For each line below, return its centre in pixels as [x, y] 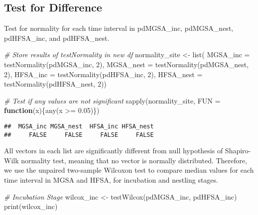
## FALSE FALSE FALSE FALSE [79, 135]
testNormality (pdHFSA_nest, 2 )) [55, 84]
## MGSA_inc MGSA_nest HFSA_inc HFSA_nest [79, 126]
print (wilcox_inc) [31, 206]
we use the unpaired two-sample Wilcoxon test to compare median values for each [129, 170]
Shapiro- [238, 151]
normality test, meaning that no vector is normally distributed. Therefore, [134, 160]
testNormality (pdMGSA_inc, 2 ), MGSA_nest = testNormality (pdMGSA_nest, [127, 64]
